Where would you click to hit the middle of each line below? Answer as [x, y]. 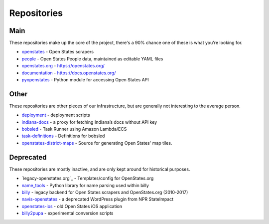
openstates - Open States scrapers [58, 52]
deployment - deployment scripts [56, 115]
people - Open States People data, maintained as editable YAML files [92, 59]
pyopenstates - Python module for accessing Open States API [85, 80]
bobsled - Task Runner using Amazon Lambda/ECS [74, 129]
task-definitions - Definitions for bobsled [63, 136]
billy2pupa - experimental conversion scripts [67, 213]
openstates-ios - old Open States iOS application [72, 206]
